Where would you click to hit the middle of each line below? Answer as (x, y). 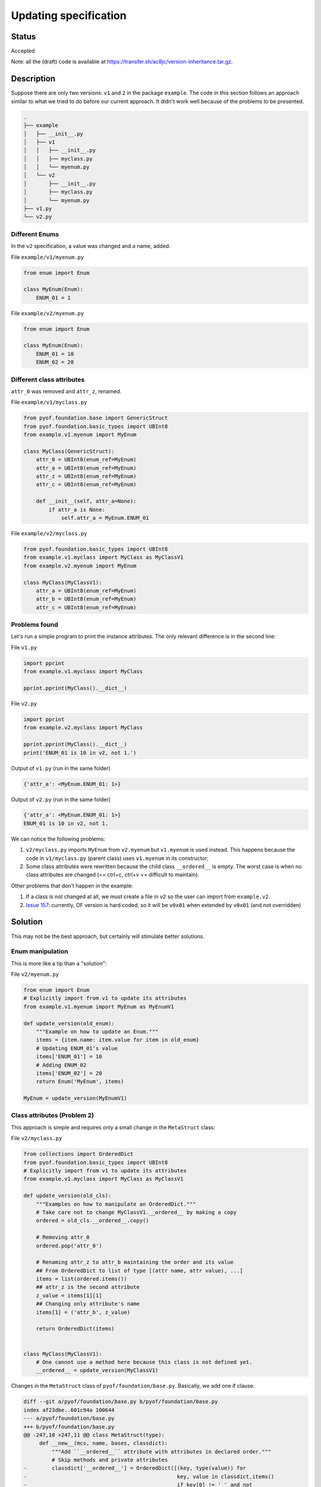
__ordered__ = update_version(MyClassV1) (97, 1370)
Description (33, 79)
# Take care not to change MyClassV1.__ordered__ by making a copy (136, 1212)
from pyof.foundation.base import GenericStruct (96, 418)
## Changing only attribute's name (88, 1304)
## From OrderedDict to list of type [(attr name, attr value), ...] (139, 1270)
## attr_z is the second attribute (88, 1287)
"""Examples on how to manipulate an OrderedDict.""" (116, 1204)
